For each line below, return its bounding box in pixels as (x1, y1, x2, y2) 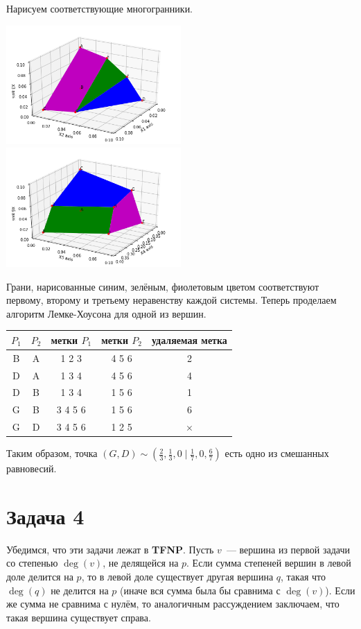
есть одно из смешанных (224, 446, 329, 460)
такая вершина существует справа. (6, 610, 151, 624)
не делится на (51, 583, 109, 597)
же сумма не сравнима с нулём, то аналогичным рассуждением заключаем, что (6, 596, 340, 611)
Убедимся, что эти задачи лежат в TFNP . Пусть (6, 542, 214, 556)
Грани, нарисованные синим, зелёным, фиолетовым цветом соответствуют (6, 279, 319, 293)
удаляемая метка (152, 332, 227, 347)
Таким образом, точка (6, 446, 98, 460)
